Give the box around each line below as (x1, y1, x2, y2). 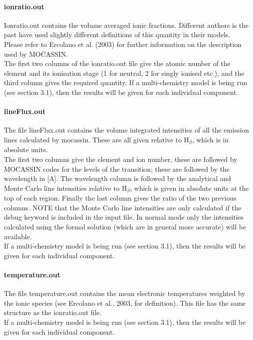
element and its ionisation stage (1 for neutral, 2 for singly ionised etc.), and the (4, 68, 245, 78)
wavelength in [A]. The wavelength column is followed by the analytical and (4, 173, 231, 183)
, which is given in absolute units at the (130, 182, 249, 193)
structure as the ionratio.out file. (4, 307, 102, 317)
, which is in (192, 134, 229, 144)
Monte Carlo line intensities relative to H (4, 182, 127, 193)
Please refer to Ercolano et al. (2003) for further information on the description (4, 39, 242, 49)
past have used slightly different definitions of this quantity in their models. (4, 29, 230, 40)
